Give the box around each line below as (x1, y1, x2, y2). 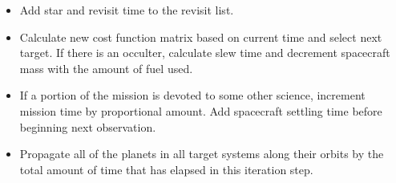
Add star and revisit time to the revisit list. (19, 2, 234, 18)
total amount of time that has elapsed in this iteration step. (19, 161, 313, 177)
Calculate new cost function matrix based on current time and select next (19, 28, 382, 45)
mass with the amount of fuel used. (19, 59, 193, 76)
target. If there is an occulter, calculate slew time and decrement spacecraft (19, 44, 390, 61)
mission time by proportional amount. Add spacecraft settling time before (19, 102, 382, 119)
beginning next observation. (19, 118, 156, 135)
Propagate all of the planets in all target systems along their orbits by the (19, 145, 384, 162)
